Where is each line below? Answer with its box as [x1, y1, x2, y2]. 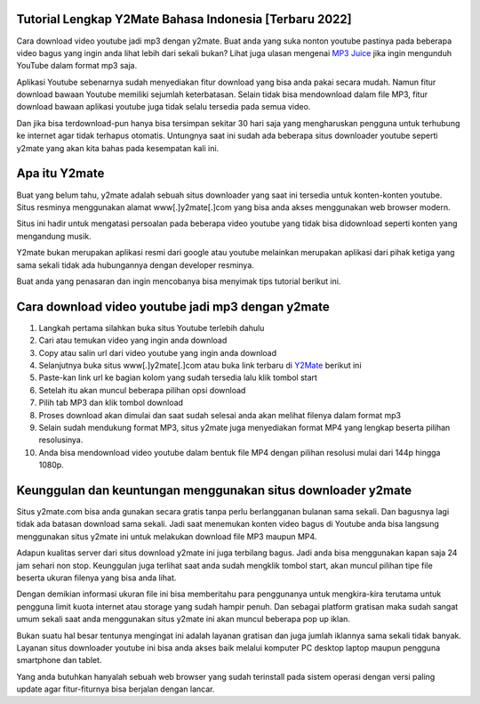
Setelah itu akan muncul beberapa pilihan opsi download [38, 384, 246, 395]
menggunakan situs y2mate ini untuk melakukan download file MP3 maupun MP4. [16, 530, 317, 542]
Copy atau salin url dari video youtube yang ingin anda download [38, 347, 277, 358]
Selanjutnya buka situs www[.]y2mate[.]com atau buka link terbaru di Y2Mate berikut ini [38, 360, 362, 370]
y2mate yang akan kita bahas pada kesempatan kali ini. [16, 142, 220, 153]
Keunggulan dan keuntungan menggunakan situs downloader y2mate [16, 482, 412, 498]
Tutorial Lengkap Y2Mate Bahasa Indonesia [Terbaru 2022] [16, 12, 352, 27]
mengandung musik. [16, 231, 92, 241]
